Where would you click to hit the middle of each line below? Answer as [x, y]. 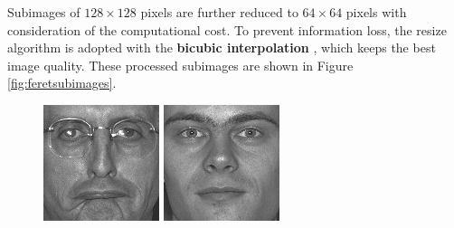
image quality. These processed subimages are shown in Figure [180, 65]
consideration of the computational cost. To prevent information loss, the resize [227, 29]
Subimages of [44, 12]
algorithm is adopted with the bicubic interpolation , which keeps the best [222, 47]
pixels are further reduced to [219, 12]
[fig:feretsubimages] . [62, 83]
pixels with [376, 12]
